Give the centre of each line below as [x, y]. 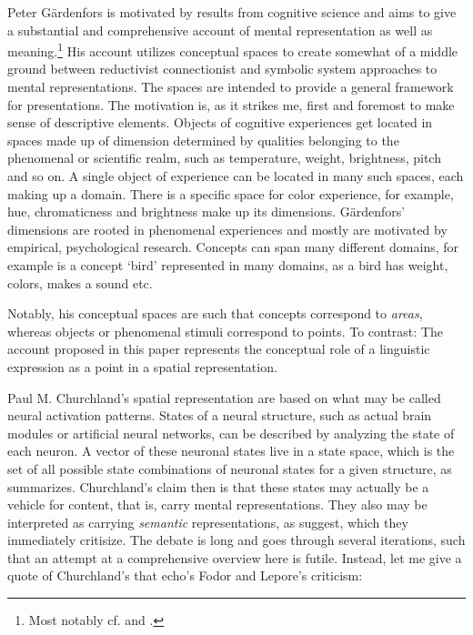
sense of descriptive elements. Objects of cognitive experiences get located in [220, 122]
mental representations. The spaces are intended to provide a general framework [231, 87]
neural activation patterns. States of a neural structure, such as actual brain [220, 415]
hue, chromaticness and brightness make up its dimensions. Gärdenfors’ [206, 212]
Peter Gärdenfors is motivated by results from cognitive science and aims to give [232, 12]
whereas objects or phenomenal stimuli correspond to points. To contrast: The [225, 331]
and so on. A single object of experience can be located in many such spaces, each [236, 176]
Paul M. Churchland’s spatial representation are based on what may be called [224, 397]
